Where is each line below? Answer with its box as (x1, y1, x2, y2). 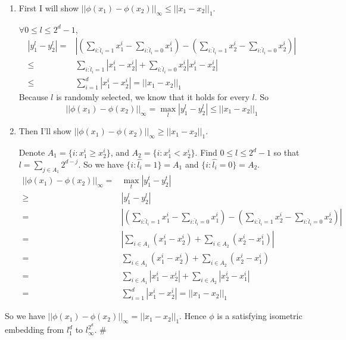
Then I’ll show (18, 125, 71, 137)
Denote (18, 146, 45, 159)
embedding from (5, 323, 64, 336)
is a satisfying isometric (217, 310, 303, 322)
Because (18, 91, 48, 103)
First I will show (18, 2, 79, 14)
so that (273, 146, 300, 159)
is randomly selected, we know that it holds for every (56, 91, 250, 103)
